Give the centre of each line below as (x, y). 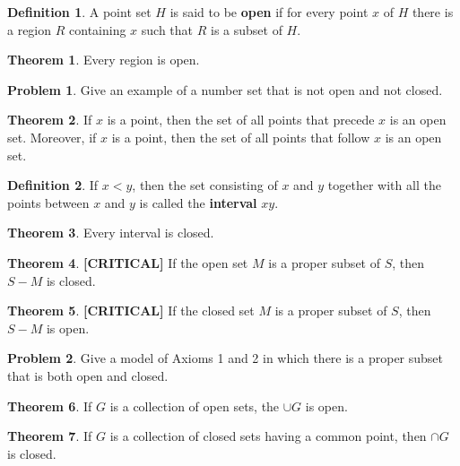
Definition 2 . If (53, 185)
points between (48, 202)
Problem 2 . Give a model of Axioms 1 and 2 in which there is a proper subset (226, 358)
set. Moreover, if (52, 137)
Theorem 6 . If (50, 406)
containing (98, 29)
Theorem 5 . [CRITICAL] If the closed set (131, 311)
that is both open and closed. (88, 375)
